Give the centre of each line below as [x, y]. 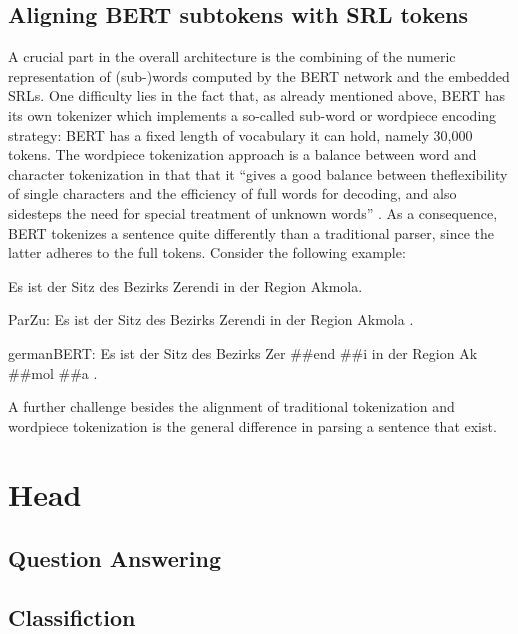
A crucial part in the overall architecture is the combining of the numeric [232, 56]
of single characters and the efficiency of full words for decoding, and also [232, 193]
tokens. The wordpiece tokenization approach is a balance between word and [242, 154]
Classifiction [72, 616]
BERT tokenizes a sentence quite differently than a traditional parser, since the [251, 232]
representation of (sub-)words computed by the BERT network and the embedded [259, 75]
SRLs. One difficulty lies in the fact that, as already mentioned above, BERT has [257, 95]
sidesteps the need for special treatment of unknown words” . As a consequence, [253, 212]
